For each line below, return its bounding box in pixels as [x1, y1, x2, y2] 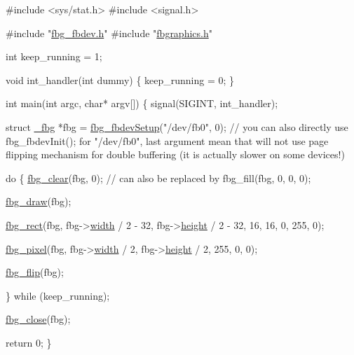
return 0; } [6, 335, 52, 349]
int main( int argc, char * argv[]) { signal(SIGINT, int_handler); [6, 96, 278, 111]
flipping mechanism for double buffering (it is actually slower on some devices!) [6, 147, 345, 162]
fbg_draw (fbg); [6, 194, 72, 209]
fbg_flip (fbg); [6, 265, 64, 279]
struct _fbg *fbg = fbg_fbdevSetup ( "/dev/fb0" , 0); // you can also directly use [6, 119, 348, 134]
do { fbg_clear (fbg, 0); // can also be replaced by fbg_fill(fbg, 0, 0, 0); [6, 170, 311, 185]
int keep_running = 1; [6, 49, 102, 64]
